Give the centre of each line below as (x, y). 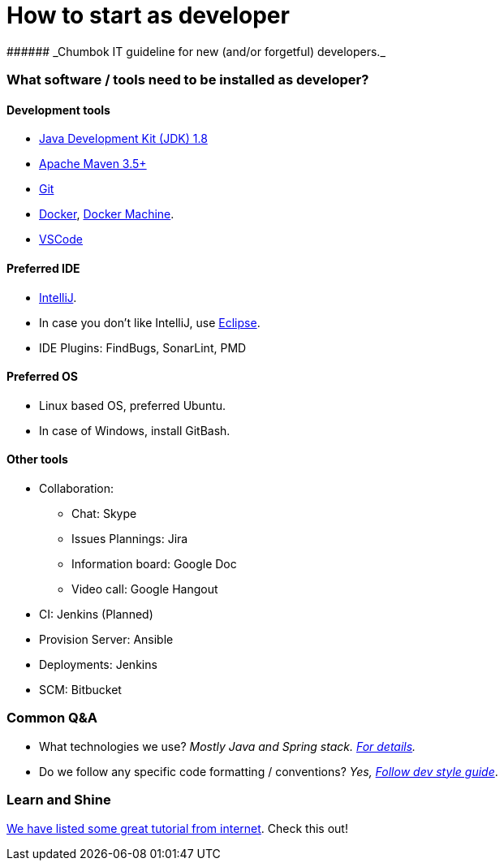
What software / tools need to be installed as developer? (188, 80)
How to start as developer (148, 15)
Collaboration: (77, 488)
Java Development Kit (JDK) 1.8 (123, 139)
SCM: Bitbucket (80, 690)
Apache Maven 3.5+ (93, 164)
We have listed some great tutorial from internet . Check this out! (177, 828)
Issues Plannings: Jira (130, 539)
